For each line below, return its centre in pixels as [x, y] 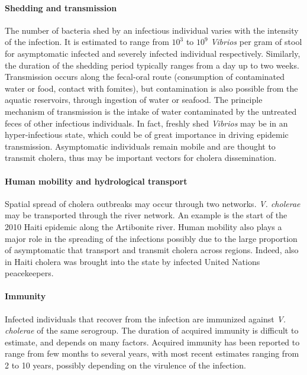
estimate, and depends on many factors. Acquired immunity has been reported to [152, 342]
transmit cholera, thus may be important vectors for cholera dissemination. [141, 158]
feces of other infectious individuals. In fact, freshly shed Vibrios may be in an [146, 123]
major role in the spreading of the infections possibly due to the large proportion [151, 238]
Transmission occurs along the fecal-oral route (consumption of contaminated [145, 77]
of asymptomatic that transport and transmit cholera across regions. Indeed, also [152, 250]
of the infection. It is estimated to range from [87, 42]
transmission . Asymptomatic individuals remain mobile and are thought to [140, 146]
